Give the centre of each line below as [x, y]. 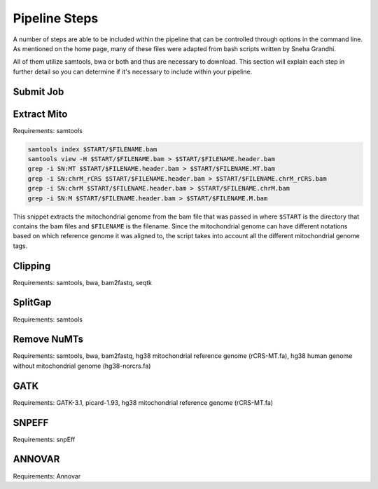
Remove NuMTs [48, 339]
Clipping [32, 266]
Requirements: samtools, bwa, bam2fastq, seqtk [82, 282]
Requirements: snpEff [44, 439]
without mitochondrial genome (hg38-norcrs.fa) [82, 366]
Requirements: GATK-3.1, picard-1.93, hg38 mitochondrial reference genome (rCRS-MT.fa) [143, 402]
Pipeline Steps [56, 18]
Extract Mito [40, 114]
